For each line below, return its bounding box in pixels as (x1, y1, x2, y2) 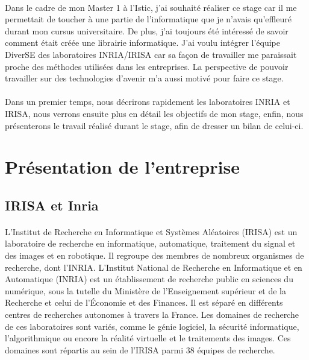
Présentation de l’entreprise (5, 154, 240, 179)
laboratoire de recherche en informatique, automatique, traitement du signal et (5, 237, 296, 250)
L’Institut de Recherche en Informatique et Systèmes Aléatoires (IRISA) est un (5, 225, 298, 238)
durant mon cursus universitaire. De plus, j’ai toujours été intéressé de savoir (5, 24, 289, 37)
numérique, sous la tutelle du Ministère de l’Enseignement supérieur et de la (5, 284, 287, 297)
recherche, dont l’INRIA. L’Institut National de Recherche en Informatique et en (5, 261, 302, 273)
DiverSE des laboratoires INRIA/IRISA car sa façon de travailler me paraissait (5, 48, 297, 60)
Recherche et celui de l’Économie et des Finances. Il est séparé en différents (5, 296, 283, 309)
